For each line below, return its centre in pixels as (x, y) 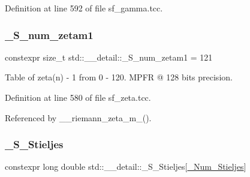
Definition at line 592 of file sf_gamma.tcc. (84, 8)
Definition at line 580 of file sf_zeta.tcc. (78, 97)
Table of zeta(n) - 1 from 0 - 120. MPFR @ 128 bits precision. (119, 77)
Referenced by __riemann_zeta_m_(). (78, 117)
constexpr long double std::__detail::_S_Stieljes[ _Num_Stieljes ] (126, 166)
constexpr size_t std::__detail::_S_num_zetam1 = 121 (109, 57)
